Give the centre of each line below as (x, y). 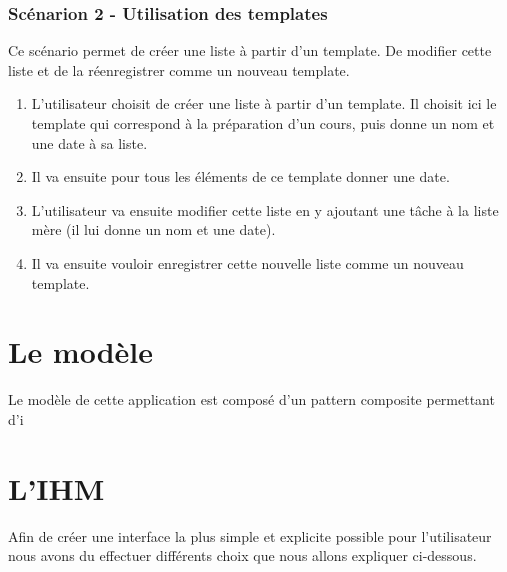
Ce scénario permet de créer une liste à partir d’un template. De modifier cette (250, 50)
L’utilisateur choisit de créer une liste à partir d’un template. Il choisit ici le (264, 103)
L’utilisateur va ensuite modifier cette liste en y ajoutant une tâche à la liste (265, 209)
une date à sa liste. (89, 142)
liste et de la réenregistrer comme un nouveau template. (179, 69)
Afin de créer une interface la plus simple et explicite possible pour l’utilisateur (250, 535)
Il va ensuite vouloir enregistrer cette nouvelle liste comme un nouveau (247, 262)
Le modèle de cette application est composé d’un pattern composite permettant (251, 399)
